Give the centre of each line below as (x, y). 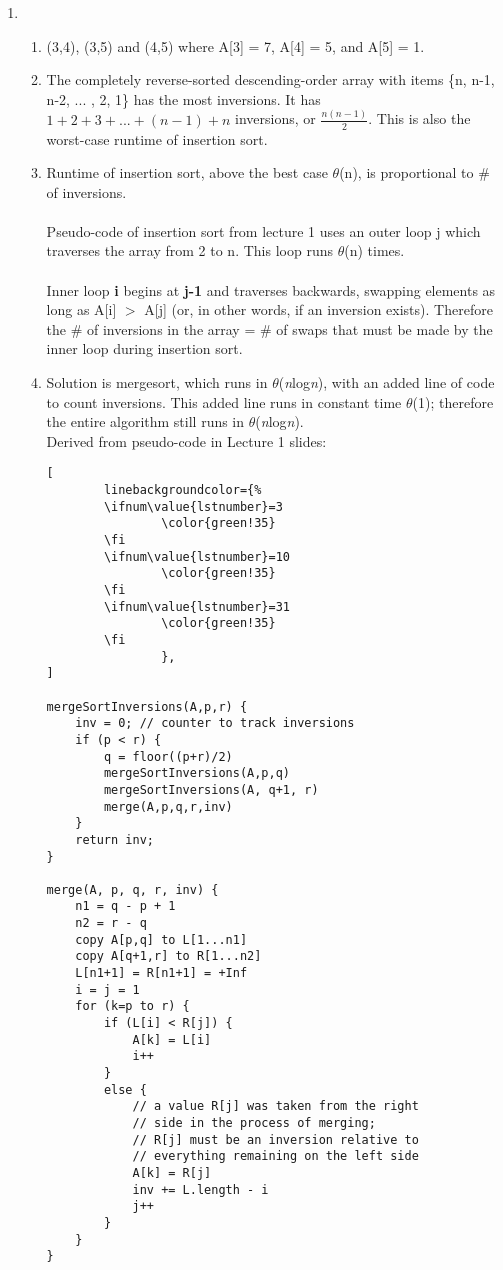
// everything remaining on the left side (275, 1156)
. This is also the (419, 118)
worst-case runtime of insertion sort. (157, 138)
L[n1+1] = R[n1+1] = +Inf (161, 973)
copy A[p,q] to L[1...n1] (161, 939)
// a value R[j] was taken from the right (275, 1106)
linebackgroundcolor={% (182, 490)
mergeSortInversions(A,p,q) (197, 773)
